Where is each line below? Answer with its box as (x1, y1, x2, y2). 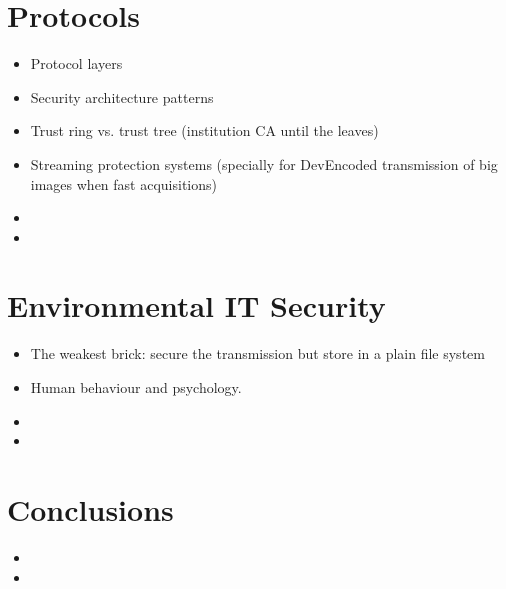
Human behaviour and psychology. (30, 377, 242, 397)
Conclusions (7, 488, 174, 529)
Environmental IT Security (7, 285, 386, 326)
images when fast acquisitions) (30, 173, 217, 194)
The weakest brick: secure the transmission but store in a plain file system (30, 343, 485, 364)
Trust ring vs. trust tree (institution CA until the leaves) (30, 120, 379, 141)
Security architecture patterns (30, 86, 214, 107)
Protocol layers (30, 53, 123, 74)
